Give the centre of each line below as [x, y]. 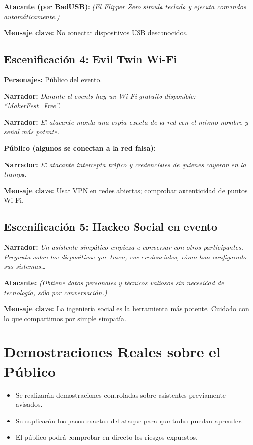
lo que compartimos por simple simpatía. [65, 318]
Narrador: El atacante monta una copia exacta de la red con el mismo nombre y [126, 122]
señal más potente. [32, 131]
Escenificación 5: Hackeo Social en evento [111, 226]
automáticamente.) [32, 16]
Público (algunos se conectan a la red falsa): [80, 148]
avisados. [29, 404]
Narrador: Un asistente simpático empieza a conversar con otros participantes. [124, 247]
